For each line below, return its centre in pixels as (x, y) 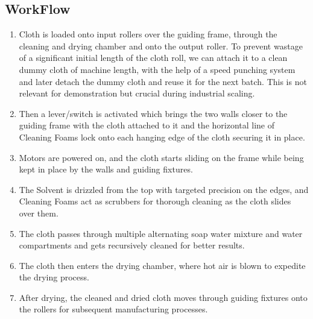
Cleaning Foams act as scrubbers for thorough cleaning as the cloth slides (155, 201)
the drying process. (54, 277)
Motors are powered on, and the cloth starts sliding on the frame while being (161, 157)
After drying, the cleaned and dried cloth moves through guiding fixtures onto (163, 297)
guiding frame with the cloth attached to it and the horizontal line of (147, 125)
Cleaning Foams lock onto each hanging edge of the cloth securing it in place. (162, 137)
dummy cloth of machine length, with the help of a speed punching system (157, 69)
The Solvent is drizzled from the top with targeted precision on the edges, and (164, 189)
